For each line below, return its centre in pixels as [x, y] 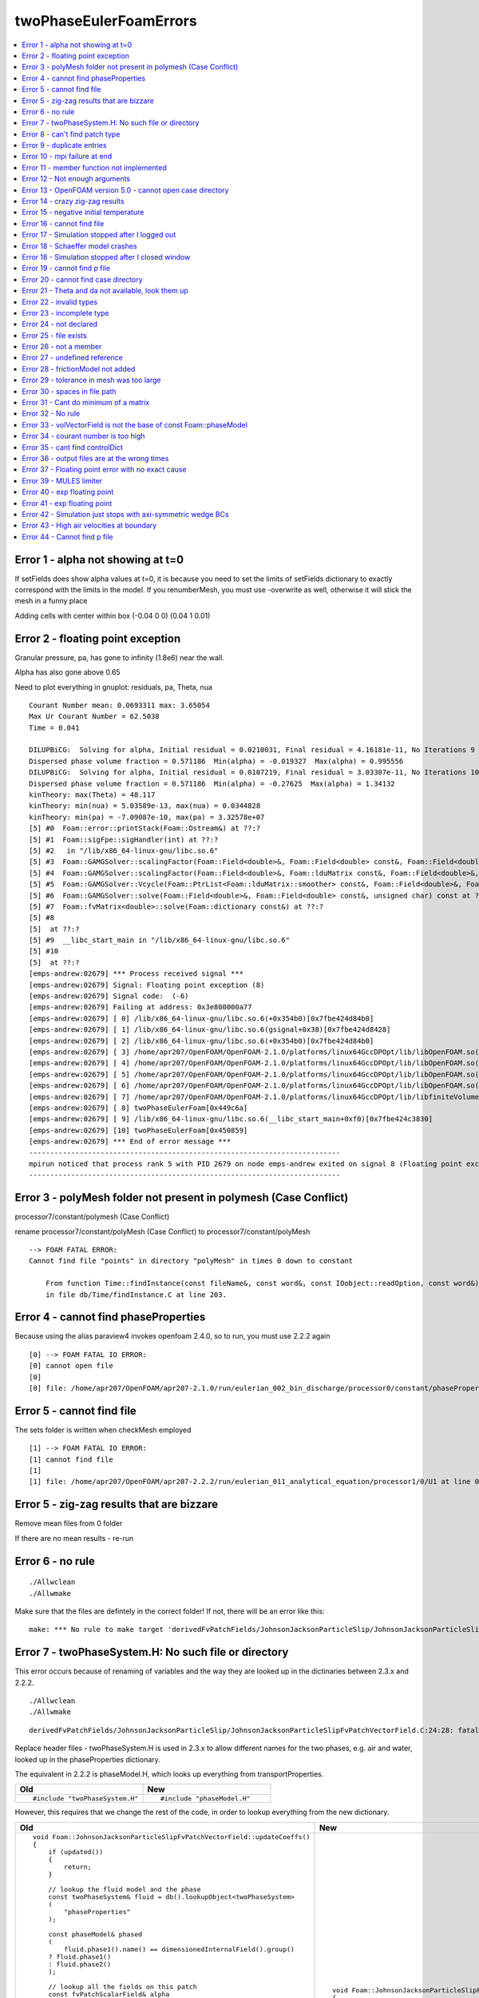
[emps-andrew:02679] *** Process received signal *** [136, 974]
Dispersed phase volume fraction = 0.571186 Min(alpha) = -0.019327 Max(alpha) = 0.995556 [216, 761]
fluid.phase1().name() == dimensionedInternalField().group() [180, 1949]
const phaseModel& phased [95, 1934]
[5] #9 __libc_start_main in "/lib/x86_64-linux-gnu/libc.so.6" [160, 940]
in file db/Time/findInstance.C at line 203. [136, 1294]
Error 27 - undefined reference [72, 358]
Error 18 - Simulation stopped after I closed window [106, 257]
